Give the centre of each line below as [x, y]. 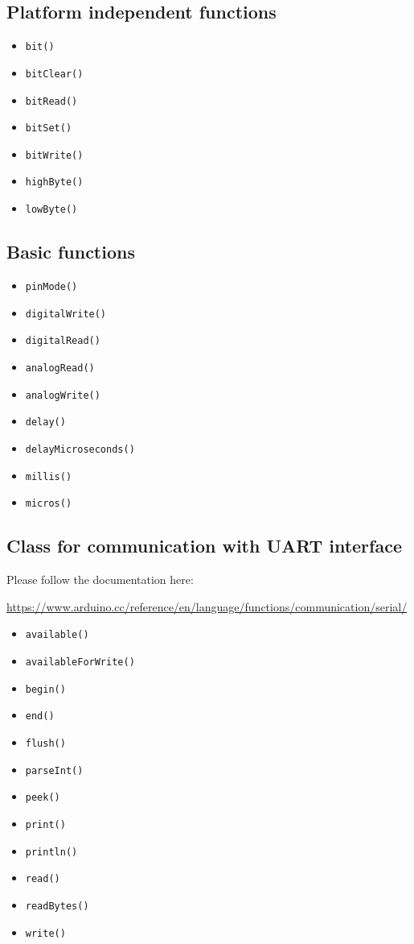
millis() [49, 476]
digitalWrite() [66, 314]
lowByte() [51, 210]
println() [51, 852]
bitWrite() [54, 155]
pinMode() [51, 287]
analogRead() [60, 368]
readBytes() [57, 906]
